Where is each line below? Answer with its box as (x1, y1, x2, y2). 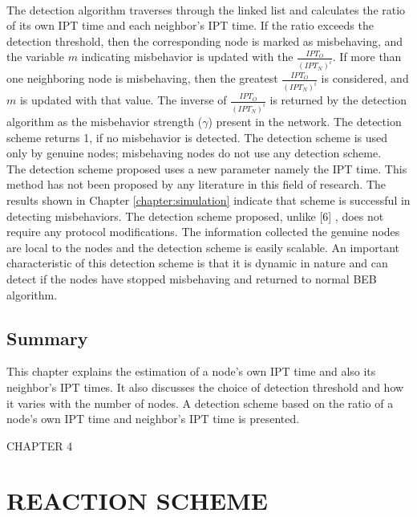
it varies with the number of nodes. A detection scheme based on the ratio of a (6, 394, 394, 411)
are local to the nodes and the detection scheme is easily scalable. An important (6, 238, 400, 255)
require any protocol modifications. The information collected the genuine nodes (6, 223, 400, 240)
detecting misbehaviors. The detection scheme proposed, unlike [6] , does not (6, 207, 384, 224)
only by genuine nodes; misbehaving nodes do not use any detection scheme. (6, 145, 382, 161)
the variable (6, 48, 64, 65)
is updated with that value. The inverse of (19, 92, 227, 108)
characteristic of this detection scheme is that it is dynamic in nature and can (6, 254, 388, 271)
